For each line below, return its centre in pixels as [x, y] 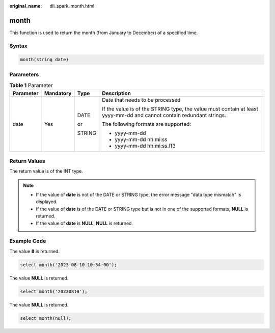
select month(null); [46, 318]
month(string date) [44, 60]
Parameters [24, 74]
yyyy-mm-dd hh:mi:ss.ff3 [145, 146]
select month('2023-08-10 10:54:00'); [68, 265]
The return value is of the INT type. [46, 171]
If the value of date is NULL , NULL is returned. [85, 223]
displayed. [47, 202]
